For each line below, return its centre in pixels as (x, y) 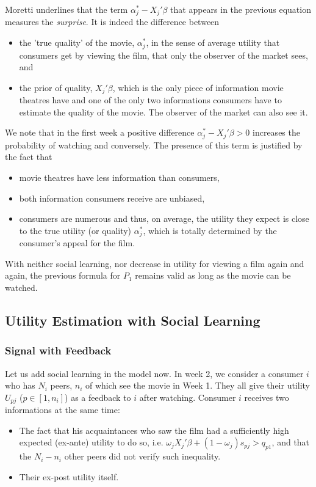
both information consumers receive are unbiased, (112, 198)
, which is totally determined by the (210, 230)
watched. (21, 287)
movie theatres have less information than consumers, (119, 177)
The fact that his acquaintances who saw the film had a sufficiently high (154, 430)
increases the (276, 132)
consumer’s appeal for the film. (77, 243)
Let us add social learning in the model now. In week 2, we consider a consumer (154, 373)
